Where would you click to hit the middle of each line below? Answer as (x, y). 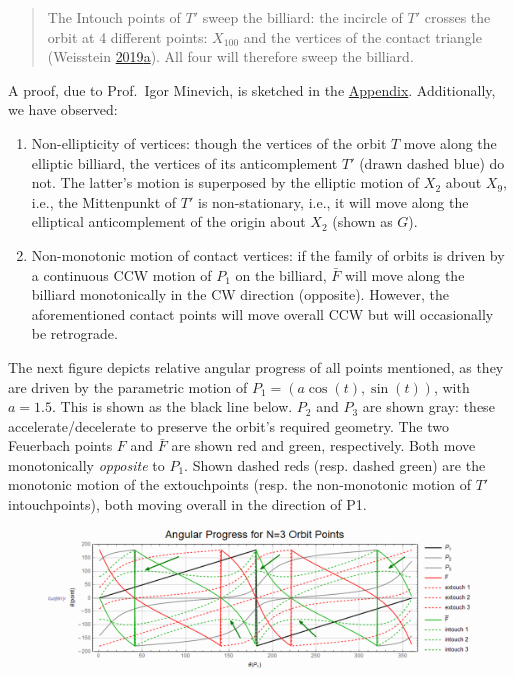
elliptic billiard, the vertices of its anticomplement (184, 162)
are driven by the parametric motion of (128, 386)
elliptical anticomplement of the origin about (168, 221)
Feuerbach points (60, 445)
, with (451, 386)
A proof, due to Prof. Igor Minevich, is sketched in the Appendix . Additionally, (252, 89)
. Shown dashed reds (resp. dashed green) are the (335, 464)
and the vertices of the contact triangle (362, 36)
